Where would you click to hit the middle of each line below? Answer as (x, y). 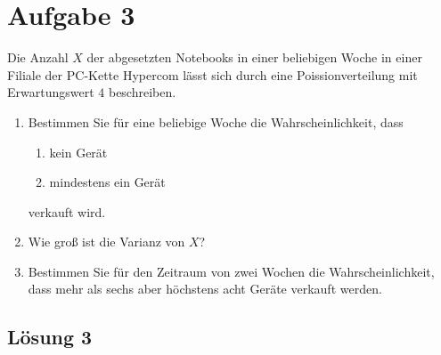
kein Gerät (78, 152)
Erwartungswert (51, 92)
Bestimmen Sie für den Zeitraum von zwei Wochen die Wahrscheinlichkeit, (231, 271)
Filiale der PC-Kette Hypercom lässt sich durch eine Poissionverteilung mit (212, 74)
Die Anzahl (38, 57)
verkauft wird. (67, 211)
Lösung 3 (50, 337)
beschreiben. (142, 92)
